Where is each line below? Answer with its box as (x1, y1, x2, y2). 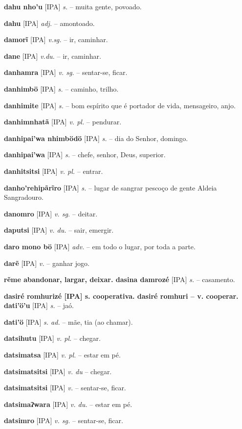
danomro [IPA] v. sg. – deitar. (4, 208, 98, 218)
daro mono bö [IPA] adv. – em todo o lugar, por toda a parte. (4, 241, 196, 251)
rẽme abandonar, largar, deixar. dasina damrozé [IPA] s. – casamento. (4, 274, 235, 285)
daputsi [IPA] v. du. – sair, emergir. (4, 225, 114, 235)
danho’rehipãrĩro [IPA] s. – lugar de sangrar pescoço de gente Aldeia (4, 182, 217, 192)
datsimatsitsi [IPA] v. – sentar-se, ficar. (4, 382, 126, 393)
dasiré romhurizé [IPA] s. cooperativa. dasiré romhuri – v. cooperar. (4, 290, 239, 301)
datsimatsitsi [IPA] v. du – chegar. (4, 366, 112, 376)
